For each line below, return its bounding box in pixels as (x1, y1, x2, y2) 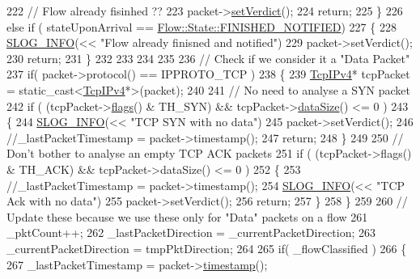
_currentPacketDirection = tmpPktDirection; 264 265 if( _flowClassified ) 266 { (6, 239, 407, 256)
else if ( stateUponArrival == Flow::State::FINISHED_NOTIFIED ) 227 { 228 (6, 18, 397, 35)
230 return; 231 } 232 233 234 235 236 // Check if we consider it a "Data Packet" (6, 49, 410, 66)
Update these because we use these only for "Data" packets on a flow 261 (6, 208, 368, 225)
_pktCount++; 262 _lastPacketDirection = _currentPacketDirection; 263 (6, 224, 376, 241)
